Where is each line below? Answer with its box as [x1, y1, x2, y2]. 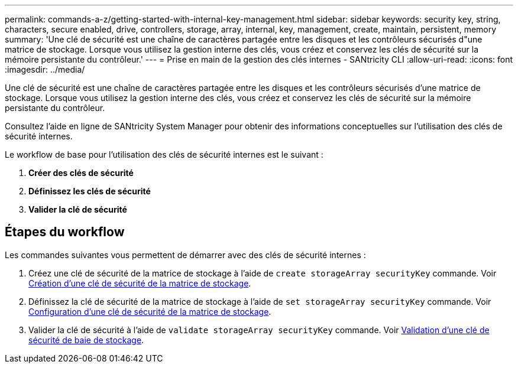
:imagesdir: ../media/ [5, 64, 85, 74]
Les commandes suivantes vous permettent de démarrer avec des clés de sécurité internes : [5, 249, 366, 260]
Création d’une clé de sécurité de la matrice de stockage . [28, 278, 251, 288]
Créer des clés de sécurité [28, 168, 134, 178]
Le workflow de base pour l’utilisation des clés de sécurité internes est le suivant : [5, 149, 323, 159]
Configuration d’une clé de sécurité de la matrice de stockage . [28, 306, 271, 317]
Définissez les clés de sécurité [28, 186, 151, 196]
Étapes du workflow [5, 224, 125, 240]
